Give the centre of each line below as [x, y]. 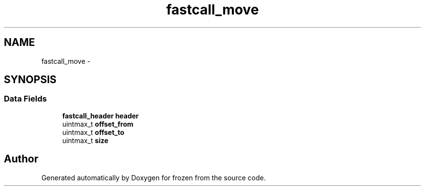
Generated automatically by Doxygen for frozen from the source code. [154, 177]
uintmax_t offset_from [98, 124]
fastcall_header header [100, 116]
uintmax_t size [85, 140]
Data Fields [25, 99]
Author [21, 159]
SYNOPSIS [30, 80]
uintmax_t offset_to [93, 132]
